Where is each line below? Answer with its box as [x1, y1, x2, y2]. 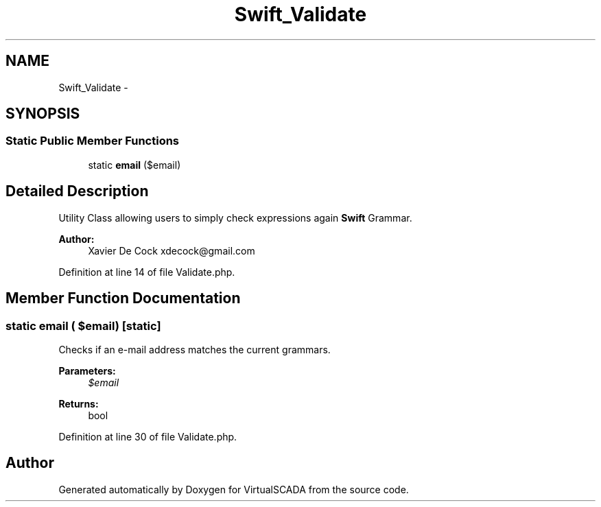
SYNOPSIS [5, 105, 80, 123]
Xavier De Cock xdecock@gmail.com [88, 244, 255, 257]
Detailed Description [5, 182, 149, 200]
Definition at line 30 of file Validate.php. [58, 430, 237, 443]
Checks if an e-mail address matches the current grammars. [58, 343, 331, 355]
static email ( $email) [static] [5, 318, 161, 333]
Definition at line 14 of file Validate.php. [58, 266, 235, 278]
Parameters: [58, 364, 116, 377]
